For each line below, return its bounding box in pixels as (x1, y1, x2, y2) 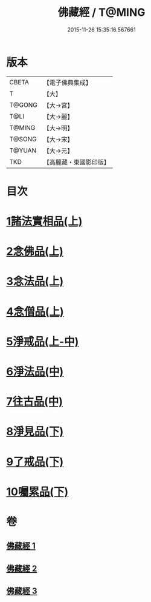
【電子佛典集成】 (43, 78, 92, 87)
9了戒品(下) (6, 455, 64, 468)
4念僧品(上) (6, 305, 65, 319)
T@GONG (9, 101, 37, 109)
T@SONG (9, 135, 37, 143)
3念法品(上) (6, 274, 64, 288)
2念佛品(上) (6, 245, 63, 259)
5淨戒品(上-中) (6, 334, 79, 348)
